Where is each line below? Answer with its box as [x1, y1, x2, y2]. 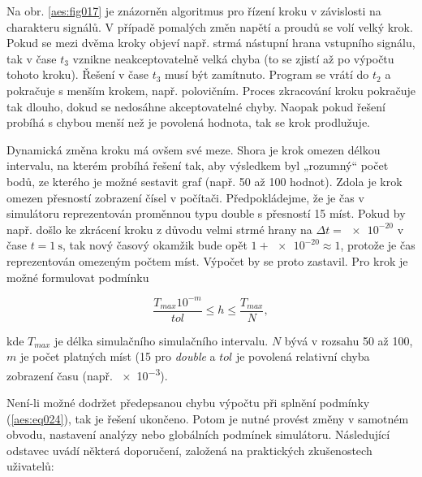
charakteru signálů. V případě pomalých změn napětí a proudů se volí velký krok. [6, 18, 413, 35]
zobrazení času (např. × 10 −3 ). [6, 364, 168, 384]
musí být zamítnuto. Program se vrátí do [165, 66, 369, 83]
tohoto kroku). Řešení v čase [6, 66, 149, 83]
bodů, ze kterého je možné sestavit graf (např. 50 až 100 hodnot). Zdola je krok [6, 172, 403, 189]
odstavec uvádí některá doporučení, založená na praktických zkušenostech [6, 441, 372, 458]
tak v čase [6, 50, 57, 67]
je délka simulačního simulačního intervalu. [54, 332, 269, 349]
